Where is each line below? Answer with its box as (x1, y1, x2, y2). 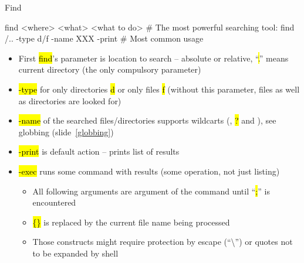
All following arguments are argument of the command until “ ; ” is (32, 185, 270, 197)
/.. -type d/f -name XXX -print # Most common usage (5, 32, 204, 45)
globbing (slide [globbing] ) (18, 125, 114, 138)
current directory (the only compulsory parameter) (18, 63, 201, 76)
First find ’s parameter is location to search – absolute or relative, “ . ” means (18, 52, 289, 64)
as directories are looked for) (18, 94, 121, 107)
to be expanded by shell (32, 247, 119, 259)
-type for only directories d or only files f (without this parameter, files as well (18, 83, 300, 95)
